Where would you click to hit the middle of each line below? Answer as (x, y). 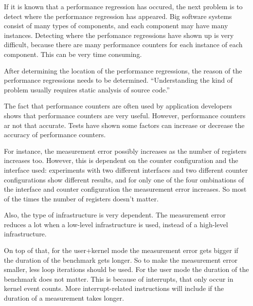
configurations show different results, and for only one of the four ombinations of (124, 179)
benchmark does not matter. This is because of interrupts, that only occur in (119, 279)
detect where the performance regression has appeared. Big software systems (118, 16)
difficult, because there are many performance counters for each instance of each (123, 45)
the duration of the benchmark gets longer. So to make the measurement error (121, 260)
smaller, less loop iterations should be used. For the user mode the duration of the (126, 269)
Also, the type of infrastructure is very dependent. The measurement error (115, 215)
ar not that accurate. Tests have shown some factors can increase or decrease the (124, 125)
